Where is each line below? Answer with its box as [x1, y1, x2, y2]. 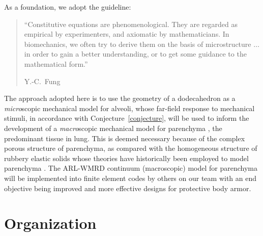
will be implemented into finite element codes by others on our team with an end [4, 172, 257, 183]
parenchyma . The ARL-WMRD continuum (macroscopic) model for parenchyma [4, 163, 258, 173]
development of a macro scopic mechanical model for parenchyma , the [4, 122, 222, 133]
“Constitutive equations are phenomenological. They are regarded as [24, 18, 238, 29]
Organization [4, 213, 97, 233]
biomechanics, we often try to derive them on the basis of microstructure [24, 38, 251, 49]
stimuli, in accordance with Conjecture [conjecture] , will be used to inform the [4, 113, 249, 123]
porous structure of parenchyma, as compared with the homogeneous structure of [4, 143, 257, 153]
